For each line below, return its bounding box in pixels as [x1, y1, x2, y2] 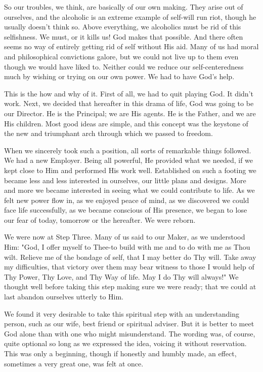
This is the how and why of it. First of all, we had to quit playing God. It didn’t [4, 88, 253, 98]
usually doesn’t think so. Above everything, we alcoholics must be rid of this [4, 21, 241, 32]
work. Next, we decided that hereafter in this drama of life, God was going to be [4, 98, 254, 109]
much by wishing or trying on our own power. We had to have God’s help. [4, 71, 235, 82]
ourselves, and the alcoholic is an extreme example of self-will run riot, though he [4, 11, 256, 22]
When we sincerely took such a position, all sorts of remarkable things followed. [4, 145, 251, 155]
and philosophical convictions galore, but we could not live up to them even [4, 51, 239, 61]
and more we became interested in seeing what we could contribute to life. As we [4, 185, 255, 195]
